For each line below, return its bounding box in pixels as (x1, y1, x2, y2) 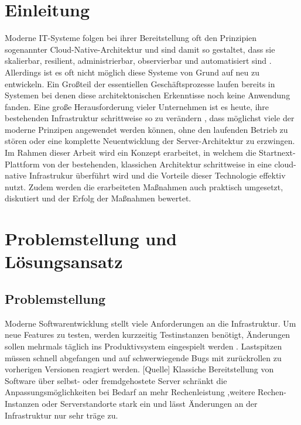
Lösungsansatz (5, 249, 123, 273)
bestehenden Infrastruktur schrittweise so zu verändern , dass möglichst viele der (5, 112, 295, 124)
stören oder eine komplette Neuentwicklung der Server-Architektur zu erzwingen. (5, 135, 295, 147)
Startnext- (259, 146, 296, 159)
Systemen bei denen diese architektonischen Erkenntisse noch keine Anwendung (5, 89, 290, 101)
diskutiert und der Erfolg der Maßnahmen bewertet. (5, 192, 191, 204)
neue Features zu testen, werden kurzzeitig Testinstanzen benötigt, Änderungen (5, 328, 290, 341)
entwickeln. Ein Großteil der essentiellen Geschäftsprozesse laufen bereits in (5, 77, 275, 90)
